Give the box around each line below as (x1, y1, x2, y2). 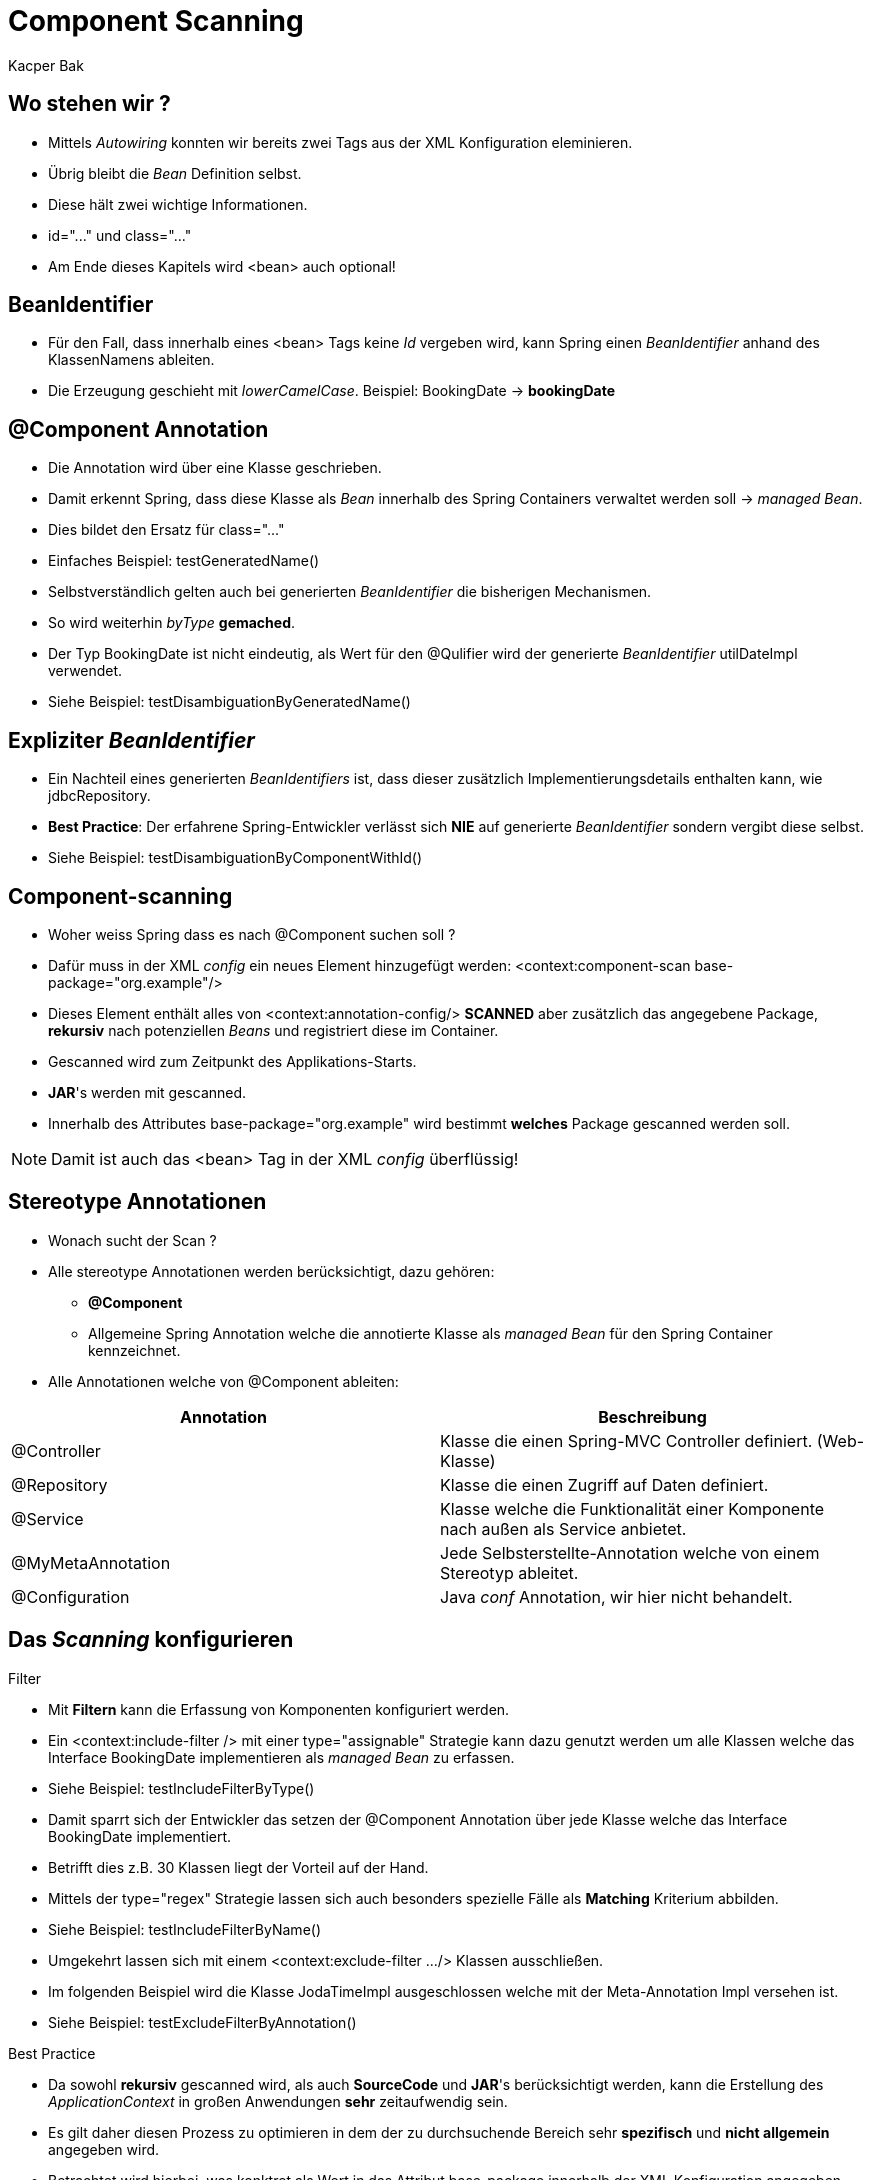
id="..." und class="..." (48, 226, 192, 244)
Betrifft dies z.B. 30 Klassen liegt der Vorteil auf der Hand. (48, 1858, 429, 1876)
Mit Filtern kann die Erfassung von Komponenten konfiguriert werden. (48, 1700, 510, 1718)
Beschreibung (598, 1406, 707, 1427)
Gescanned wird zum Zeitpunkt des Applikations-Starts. (48, 1052, 417, 1070)
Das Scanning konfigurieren (8, 1627, 294, 1653)
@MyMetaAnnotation (11, 1552, 171, 1573)
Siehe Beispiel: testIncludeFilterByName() (48, 1920, 321, 1938)
